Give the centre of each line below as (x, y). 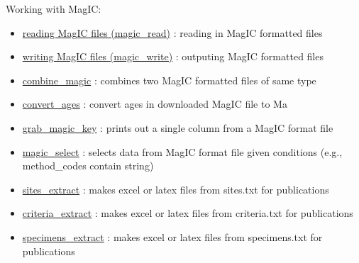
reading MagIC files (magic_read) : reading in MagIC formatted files (172, 32)
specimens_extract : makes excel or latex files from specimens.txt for (172, 236)
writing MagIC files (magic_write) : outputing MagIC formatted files (173, 56)
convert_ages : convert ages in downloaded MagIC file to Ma (155, 104)
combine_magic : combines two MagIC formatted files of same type (169, 80)
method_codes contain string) (88, 166)
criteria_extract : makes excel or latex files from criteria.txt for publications (188, 213)
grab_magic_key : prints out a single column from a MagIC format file (178, 127)
